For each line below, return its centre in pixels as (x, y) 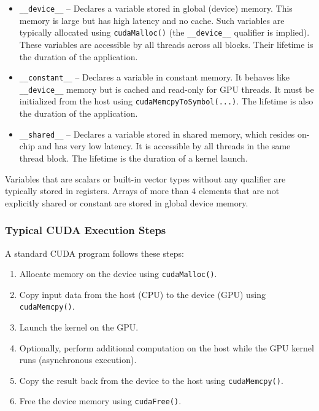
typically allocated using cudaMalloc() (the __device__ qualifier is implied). (164, 32)
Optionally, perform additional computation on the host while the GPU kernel (167, 347)
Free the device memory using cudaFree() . (100, 401)
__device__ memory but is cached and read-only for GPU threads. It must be (167, 89)
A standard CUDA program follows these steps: (94, 253)
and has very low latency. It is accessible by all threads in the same (164, 146)
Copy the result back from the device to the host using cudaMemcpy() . (151, 380)
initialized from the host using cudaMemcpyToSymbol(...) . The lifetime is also (166, 101)
